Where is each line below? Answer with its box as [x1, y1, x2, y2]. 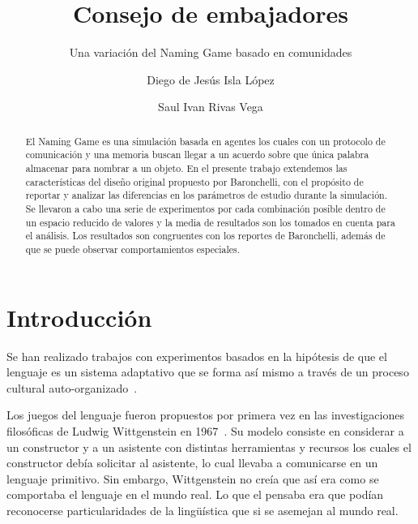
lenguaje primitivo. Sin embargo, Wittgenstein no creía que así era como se [6, 470, 379, 487]
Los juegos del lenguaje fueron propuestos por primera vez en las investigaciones [6, 406, 404, 423]
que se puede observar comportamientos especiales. [25, 242, 241, 256]
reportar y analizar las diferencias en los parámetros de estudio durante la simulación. [25, 188, 388, 202]
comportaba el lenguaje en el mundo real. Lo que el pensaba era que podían [6, 486, 384, 503]
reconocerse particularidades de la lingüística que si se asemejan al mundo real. [6, 501, 399, 518]
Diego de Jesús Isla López [147, 71, 275, 88]
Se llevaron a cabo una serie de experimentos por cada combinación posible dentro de [25, 201, 386, 215]
